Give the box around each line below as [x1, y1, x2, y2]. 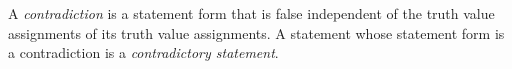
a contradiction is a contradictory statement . [8, 42, 279, 63]
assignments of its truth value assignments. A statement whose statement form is [8, 22, 505, 43]
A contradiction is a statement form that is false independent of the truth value [8, 3, 495, 23]
